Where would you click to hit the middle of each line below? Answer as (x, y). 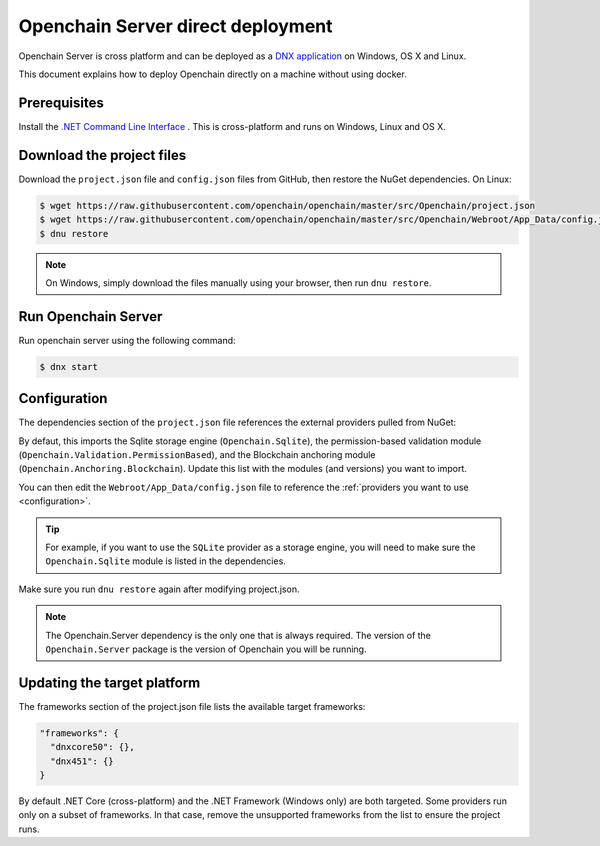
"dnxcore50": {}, (92, 747)
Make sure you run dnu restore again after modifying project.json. (159, 589)
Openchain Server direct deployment (176, 26)
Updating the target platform (109, 682)
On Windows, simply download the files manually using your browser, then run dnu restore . (238, 282)
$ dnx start (69, 366)
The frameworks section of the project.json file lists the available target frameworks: (192, 706)
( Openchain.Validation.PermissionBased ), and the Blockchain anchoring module (197, 455)
